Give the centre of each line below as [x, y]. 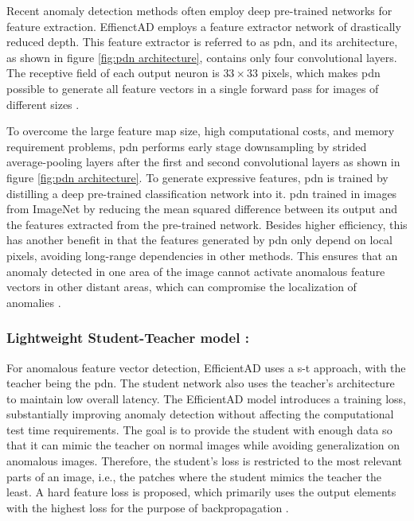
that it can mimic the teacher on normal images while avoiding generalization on [203, 445]
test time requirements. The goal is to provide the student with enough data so [199, 429]
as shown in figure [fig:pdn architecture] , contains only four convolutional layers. [202, 57]
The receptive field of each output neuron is [113, 73]
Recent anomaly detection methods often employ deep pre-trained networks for [199, 10]
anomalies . [34, 302]
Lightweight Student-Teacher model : [128, 338]
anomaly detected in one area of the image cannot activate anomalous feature [196, 271]
